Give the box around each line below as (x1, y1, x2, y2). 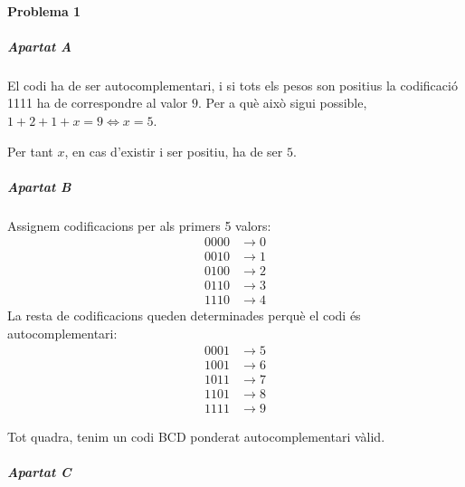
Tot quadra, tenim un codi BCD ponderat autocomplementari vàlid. (7, 426, 385, 445)
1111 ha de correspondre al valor (7, 93, 188, 112)
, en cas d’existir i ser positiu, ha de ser (64, 141, 283, 160)
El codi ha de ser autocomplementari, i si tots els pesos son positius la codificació (7, 75, 458, 94)
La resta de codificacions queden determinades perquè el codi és (7, 306, 361, 325)
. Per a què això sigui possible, (198, 93, 367, 112)
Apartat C (7, 462, 71, 481)
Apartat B (7, 177, 71, 196)
